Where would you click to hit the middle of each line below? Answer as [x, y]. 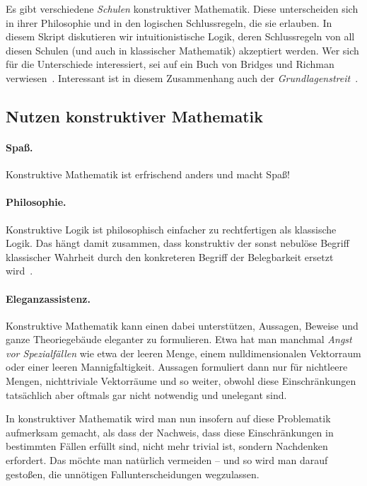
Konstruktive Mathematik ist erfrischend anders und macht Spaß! [148, 174]
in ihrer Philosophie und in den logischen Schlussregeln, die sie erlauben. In [169, 22]
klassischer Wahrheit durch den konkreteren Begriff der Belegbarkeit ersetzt [170, 256]
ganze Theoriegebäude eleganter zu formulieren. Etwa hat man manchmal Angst [179, 339]
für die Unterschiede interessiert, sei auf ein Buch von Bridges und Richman [170, 64]
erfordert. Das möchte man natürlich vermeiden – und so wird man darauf [167, 460]
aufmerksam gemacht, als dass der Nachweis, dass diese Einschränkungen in [170, 432]
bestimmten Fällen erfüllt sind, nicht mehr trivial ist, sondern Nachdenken [167, 446]
